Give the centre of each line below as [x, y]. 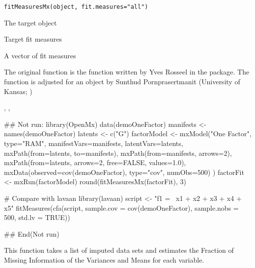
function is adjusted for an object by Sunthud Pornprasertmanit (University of [122, 82]
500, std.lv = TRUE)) [37, 217]
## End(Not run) [32, 233]
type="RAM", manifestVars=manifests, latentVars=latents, [94, 143]
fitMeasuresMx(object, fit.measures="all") [76, 7]
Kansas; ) [18, 91]
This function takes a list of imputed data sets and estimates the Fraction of [119, 250]
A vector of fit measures [40, 55]
